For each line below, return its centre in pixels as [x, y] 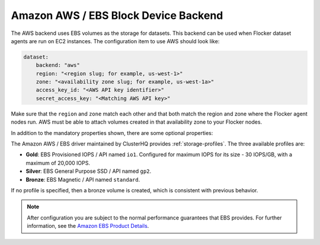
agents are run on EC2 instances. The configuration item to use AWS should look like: [115, 41]
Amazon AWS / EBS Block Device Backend [117, 15]
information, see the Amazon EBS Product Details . [88, 226]
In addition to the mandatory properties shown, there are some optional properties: [112, 133]
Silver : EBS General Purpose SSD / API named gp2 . [88, 171]
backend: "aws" [58, 65]
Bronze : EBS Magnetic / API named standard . [83, 179]
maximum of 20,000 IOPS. [58, 163]
